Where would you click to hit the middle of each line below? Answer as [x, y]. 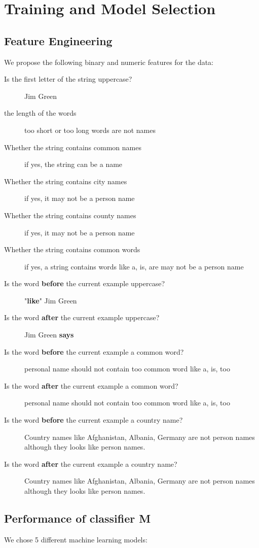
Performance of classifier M [78, 518]
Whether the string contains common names [73, 147]
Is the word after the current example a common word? [91, 385]
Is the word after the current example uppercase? [82, 317]
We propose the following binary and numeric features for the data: [109, 62]
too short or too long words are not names [90, 130]
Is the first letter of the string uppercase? [68, 79]
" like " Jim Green [51, 300]
